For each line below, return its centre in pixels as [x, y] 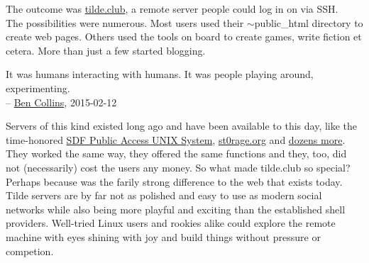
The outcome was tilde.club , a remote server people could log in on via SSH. [172, 9]
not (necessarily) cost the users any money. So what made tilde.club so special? [178, 167]
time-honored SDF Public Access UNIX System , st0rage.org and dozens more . [176, 139]
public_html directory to [309, 22]
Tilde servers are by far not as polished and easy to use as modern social [164, 195]
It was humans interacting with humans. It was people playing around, [160, 74]
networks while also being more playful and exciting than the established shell [176, 209]
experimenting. [38, 88]
